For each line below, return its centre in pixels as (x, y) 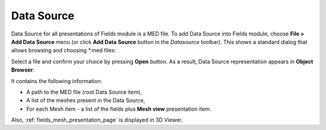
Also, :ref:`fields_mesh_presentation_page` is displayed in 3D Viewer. (97, 120)
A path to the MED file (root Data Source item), (84, 92)
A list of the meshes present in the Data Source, (86, 101)
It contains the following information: (57, 81)
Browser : (23, 70)
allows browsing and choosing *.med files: (64, 51)
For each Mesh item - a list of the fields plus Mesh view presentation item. (119, 109)
